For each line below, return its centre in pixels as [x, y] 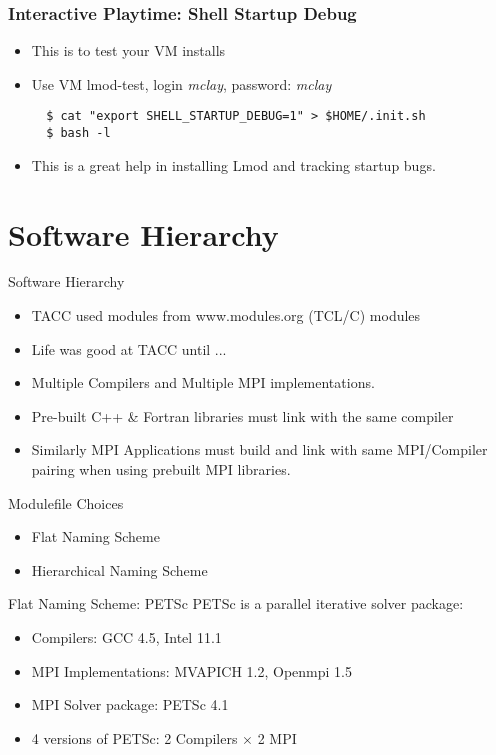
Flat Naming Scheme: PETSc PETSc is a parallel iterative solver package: [236, 603]
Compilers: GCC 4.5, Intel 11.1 [126, 636]
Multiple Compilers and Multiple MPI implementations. [203, 382]
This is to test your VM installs [128, 50]
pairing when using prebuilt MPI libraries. [161, 469]
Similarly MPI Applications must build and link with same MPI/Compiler [259, 449]
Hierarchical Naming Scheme [119, 569]
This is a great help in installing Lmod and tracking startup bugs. [233, 164]
